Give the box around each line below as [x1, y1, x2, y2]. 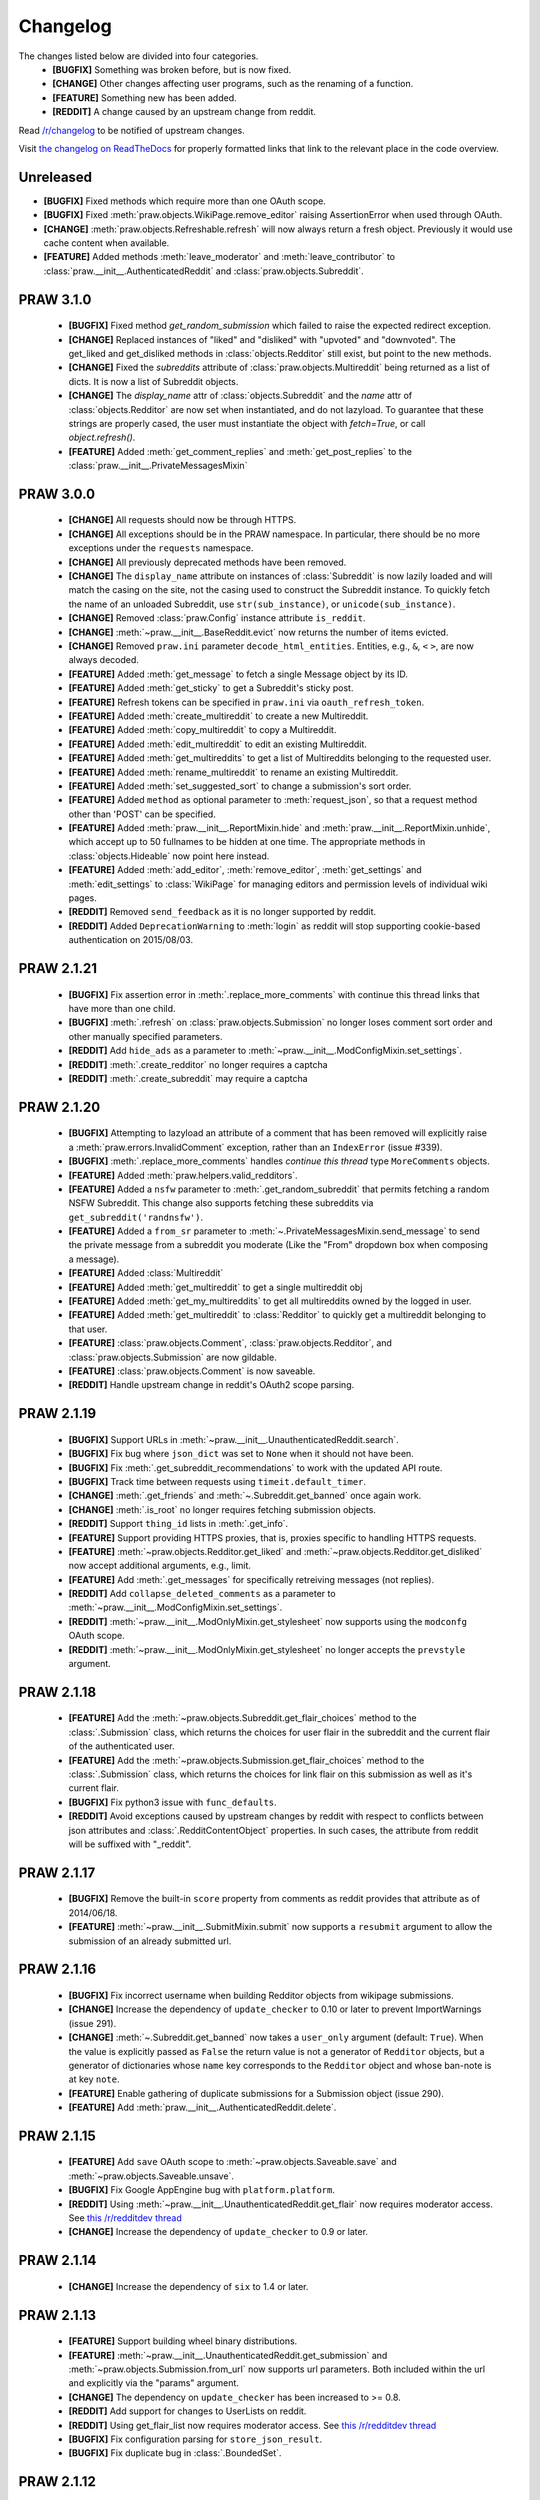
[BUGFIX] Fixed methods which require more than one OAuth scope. [43, 195, 327, 207]
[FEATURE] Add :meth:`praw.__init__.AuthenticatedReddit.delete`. [68, 2101, 337, 2114]
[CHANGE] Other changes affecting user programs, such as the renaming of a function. [52, 78, 414, 90]
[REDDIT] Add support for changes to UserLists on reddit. [68, 2405, 307, 2417]
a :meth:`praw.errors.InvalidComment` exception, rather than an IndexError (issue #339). [68, 1141, 443, 1153]
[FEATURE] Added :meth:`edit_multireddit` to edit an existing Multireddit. [68, 738, 367, 750]
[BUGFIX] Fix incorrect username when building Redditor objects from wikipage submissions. [68, 1989, 454, 2001]
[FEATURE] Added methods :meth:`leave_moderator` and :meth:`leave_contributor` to [43, 251, 395, 263]
